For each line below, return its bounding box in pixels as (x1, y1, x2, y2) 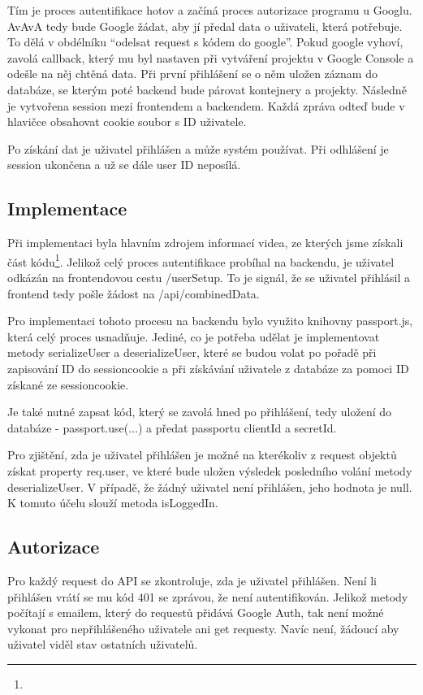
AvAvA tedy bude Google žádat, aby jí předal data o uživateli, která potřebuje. (7, 17, 403, 34)
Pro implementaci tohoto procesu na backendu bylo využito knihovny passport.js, (7, 312, 413, 329)
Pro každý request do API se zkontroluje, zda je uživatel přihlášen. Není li (7, 571, 377, 589)
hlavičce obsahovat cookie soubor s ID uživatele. (7, 113, 247, 130)
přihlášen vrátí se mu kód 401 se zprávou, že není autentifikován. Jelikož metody (7, 588, 408, 605)
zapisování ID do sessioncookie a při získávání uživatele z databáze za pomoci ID (7, 359, 409, 376)
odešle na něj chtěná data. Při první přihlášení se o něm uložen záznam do (7, 65, 378, 82)
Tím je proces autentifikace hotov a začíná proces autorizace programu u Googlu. (7, 2, 412, 18)
